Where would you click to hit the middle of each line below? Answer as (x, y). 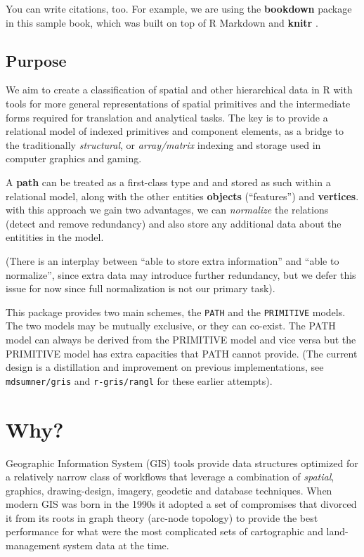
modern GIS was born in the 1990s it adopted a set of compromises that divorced (181, 504)
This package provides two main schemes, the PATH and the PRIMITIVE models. (176, 312)
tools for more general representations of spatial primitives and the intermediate (178, 103)
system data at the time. (116, 545)
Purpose (36, 60)
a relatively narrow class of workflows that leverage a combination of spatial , (170, 477)
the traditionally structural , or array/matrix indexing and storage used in (163, 144)
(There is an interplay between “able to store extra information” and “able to (173, 260)
